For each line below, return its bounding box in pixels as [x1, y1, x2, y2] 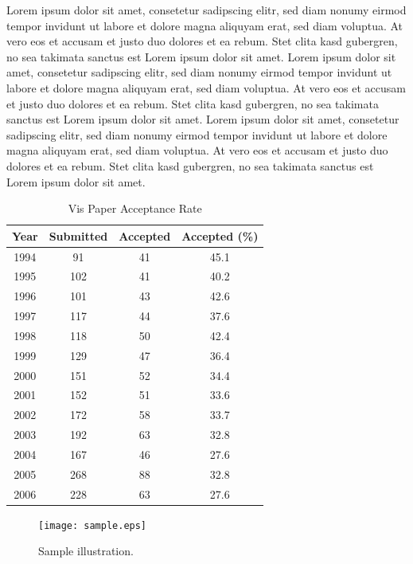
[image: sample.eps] [38, 519, 147, 531]
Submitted [49, 227, 108, 244]
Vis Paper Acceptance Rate [68, 200, 202, 217]
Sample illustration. [38, 542, 134, 559]
